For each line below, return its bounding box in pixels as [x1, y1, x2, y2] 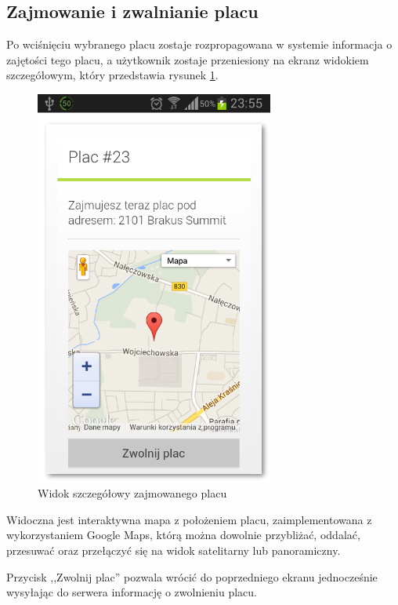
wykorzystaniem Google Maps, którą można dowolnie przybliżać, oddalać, [6, 527, 360, 543]
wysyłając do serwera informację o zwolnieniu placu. [6, 584, 257, 600]
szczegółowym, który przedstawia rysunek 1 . [6, 67, 219, 83]
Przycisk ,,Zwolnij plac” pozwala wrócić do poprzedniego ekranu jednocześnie [6, 568, 378, 585]
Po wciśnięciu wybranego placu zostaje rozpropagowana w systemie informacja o [6, 36, 393, 53]
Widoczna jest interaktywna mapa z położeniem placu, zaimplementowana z [6, 511, 372, 527]
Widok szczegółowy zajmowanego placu [38, 485, 227, 501]
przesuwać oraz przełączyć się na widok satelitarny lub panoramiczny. [6, 542, 341, 559]
